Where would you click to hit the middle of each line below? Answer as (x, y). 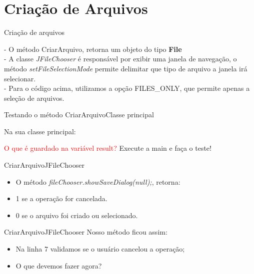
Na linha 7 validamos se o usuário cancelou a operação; (100, 249)
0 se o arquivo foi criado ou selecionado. (77, 215)
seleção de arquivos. (34, 98)
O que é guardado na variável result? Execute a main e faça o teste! (108, 148)
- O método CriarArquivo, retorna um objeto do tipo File (93, 49)
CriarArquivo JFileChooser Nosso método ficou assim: (86, 232)
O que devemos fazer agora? (59, 265)
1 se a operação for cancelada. (61, 198)
